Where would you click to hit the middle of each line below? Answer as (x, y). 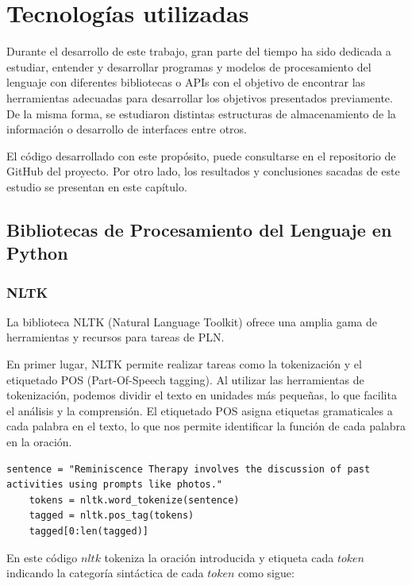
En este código (42, 557)
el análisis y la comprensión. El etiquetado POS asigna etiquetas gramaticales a (200, 410)
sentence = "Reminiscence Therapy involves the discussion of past (189, 469)
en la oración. (39, 442)
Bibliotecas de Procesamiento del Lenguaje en (199, 229)
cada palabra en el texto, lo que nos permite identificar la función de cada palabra (206, 426)
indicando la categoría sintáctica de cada (105, 573)
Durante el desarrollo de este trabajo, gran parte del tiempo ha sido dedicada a (199, 51)
